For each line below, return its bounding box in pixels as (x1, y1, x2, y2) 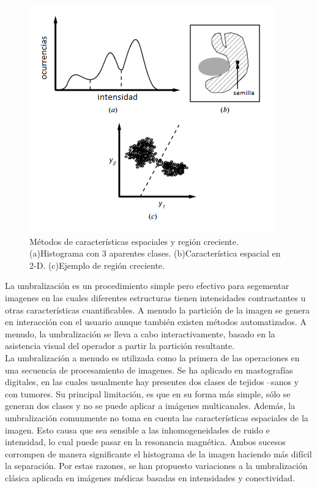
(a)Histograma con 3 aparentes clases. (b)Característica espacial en (29, 247, 281, 260)
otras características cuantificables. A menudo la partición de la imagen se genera (5, 303, 310, 316)
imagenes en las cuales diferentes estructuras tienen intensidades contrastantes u (5, 291, 306, 304)
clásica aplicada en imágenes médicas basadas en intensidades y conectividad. (5, 471, 295, 484)
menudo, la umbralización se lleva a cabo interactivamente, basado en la (5, 327, 275, 340)
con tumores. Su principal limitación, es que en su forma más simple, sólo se (5, 387, 291, 400)
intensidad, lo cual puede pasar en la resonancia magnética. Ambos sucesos (5, 435, 286, 448)
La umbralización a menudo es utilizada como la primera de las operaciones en (5, 351, 300, 364)
